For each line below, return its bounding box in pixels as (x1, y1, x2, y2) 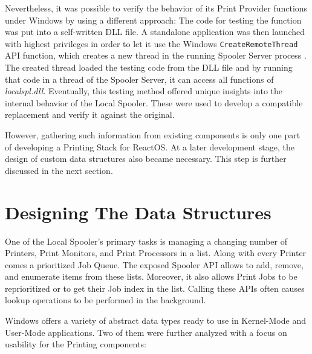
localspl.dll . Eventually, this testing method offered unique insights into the (5, 85, 283, 97)
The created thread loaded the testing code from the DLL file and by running (5, 61, 293, 74)
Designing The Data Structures (5, 199, 271, 224)
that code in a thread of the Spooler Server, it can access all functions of (5, 72, 274, 85)
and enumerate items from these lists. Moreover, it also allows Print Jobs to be (5, 270, 297, 283)
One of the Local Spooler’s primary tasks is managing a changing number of (5, 234, 287, 247)
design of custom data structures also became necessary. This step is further (5, 152, 287, 165)
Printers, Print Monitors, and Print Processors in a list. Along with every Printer (5, 246, 307, 259)
